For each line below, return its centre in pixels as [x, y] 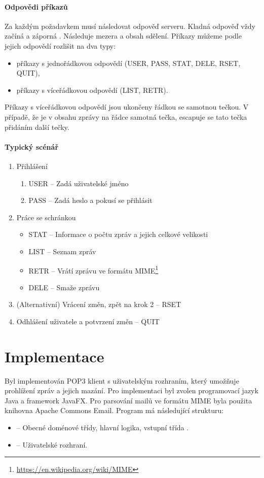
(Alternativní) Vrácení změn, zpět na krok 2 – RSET [99, 304]
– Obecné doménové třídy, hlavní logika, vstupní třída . [103, 428]
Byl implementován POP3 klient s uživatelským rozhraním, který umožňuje [122, 380]
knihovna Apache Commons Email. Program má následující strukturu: [114, 410]
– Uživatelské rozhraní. [52, 444]
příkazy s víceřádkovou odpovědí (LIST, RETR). [92, 90]
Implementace [54, 356]
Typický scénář [32, 146]
